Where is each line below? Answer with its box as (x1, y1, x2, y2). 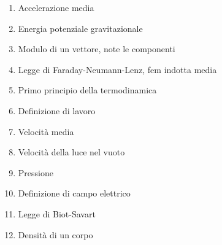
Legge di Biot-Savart (18, 207, 96, 220)
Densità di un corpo (18, 228, 93, 241)
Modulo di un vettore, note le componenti (18, 42, 175, 55)
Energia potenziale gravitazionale (18, 21, 143, 34)
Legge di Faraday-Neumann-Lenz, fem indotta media (18, 63, 217, 76)
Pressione (18, 166, 53, 179)
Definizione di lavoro (18, 104, 96, 117)
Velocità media (18, 125, 74, 138)
